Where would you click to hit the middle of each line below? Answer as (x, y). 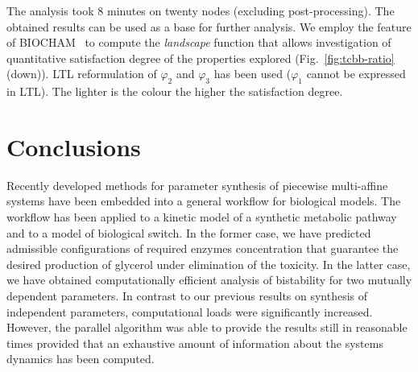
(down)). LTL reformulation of (82, 74)
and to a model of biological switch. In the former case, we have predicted (189, 232)
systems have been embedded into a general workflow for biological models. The (204, 201)
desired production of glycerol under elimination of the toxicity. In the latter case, (209, 264)
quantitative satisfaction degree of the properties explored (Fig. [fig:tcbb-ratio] (201, 58)
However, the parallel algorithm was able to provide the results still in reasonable (207, 327)
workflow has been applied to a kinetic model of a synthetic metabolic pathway (202, 217)
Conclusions (74, 146)
